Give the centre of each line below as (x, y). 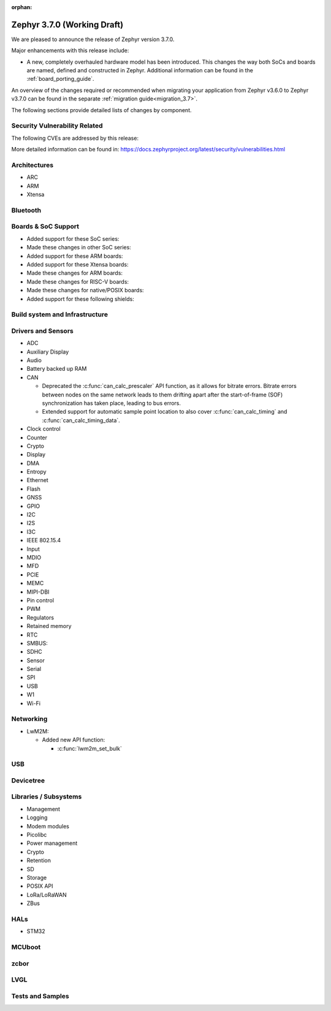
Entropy (36, 472)
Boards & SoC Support (45, 227)
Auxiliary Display (48, 352)
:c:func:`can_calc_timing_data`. (81, 420)
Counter (37, 437)
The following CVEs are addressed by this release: (75, 138)
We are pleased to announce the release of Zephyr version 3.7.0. (93, 39)
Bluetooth (26, 210)
